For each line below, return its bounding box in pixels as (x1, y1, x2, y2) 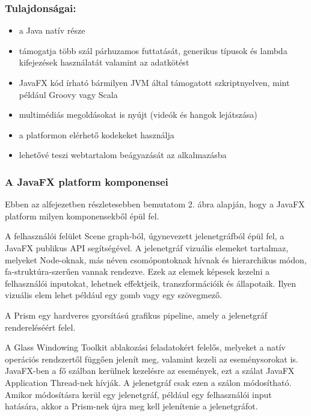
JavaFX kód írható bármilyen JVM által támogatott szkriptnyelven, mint (19, 76, 290, 88)
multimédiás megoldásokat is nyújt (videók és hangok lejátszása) (19, 108, 257, 121)
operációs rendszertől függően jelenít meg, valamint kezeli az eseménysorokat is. (5, 352, 298, 365)
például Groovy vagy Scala (19, 88, 118, 100)
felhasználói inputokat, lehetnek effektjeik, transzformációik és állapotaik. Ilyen (5, 277, 297, 289)
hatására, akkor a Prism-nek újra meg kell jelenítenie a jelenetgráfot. (5, 400, 258, 412)
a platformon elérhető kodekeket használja (19, 128, 174, 141)
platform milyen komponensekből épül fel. (5, 209, 159, 222)
